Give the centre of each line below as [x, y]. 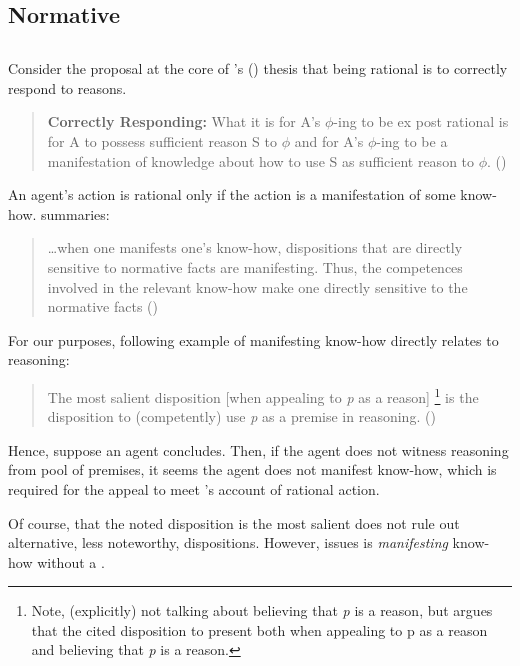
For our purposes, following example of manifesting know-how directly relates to [253, 339]
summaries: [75, 213]
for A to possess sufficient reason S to [162, 140]
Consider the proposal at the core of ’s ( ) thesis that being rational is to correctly [258, 68]
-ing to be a [412, 140]
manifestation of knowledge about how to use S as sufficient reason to [261, 160]
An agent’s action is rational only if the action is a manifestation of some [232, 194]
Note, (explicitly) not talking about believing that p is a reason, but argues [262, 610]
